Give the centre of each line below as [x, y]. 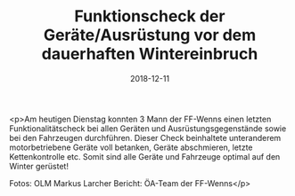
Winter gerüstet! [39, 166]
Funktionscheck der [150, 16]
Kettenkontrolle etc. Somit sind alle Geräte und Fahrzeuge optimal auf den [145, 156]
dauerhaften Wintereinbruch [150, 54]
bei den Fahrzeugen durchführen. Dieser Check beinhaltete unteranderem [145, 137]
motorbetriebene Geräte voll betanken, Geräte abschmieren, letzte [131, 147]
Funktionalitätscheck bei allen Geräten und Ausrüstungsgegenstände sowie [148, 128]
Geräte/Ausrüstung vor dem [150, 35]
